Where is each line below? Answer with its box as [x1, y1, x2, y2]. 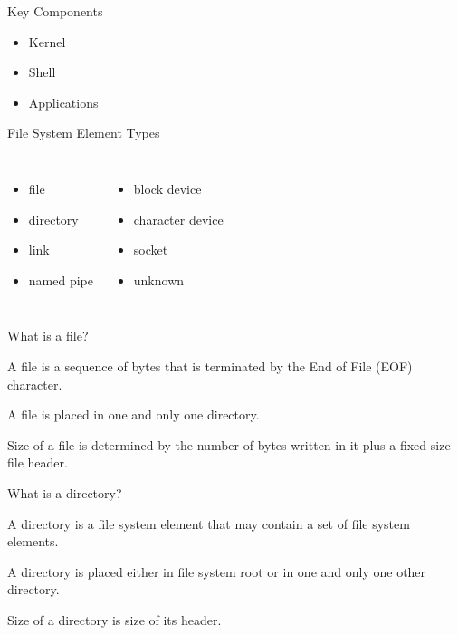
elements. [7, 532, 59, 551]
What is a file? [7, 326, 89, 345]
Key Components [7, 2, 103, 20]
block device [133, 178, 202, 197]
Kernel [28, 32, 66, 51]
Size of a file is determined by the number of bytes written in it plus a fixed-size [7, 435, 451, 454]
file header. [7, 453, 68, 472]
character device [133, 209, 224, 228]
